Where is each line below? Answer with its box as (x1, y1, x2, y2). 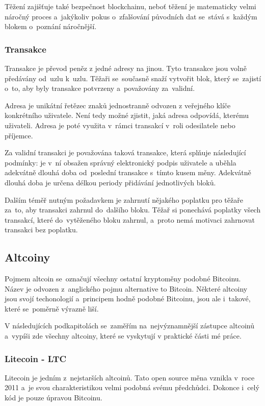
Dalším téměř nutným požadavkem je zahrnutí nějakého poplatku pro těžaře (5, 194, 243, 205)
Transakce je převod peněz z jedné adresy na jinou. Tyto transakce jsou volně (5, 63, 247, 73)
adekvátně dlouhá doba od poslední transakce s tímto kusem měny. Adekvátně (5, 167, 251, 178)
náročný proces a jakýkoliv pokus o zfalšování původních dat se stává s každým (5, 11, 257, 21)
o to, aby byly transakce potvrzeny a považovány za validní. (5, 83, 195, 93)
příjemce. (5, 130, 33, 140)
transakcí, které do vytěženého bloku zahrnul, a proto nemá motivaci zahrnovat (5, 214, 255, 225)
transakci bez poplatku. (5, 224, 78, 235)
